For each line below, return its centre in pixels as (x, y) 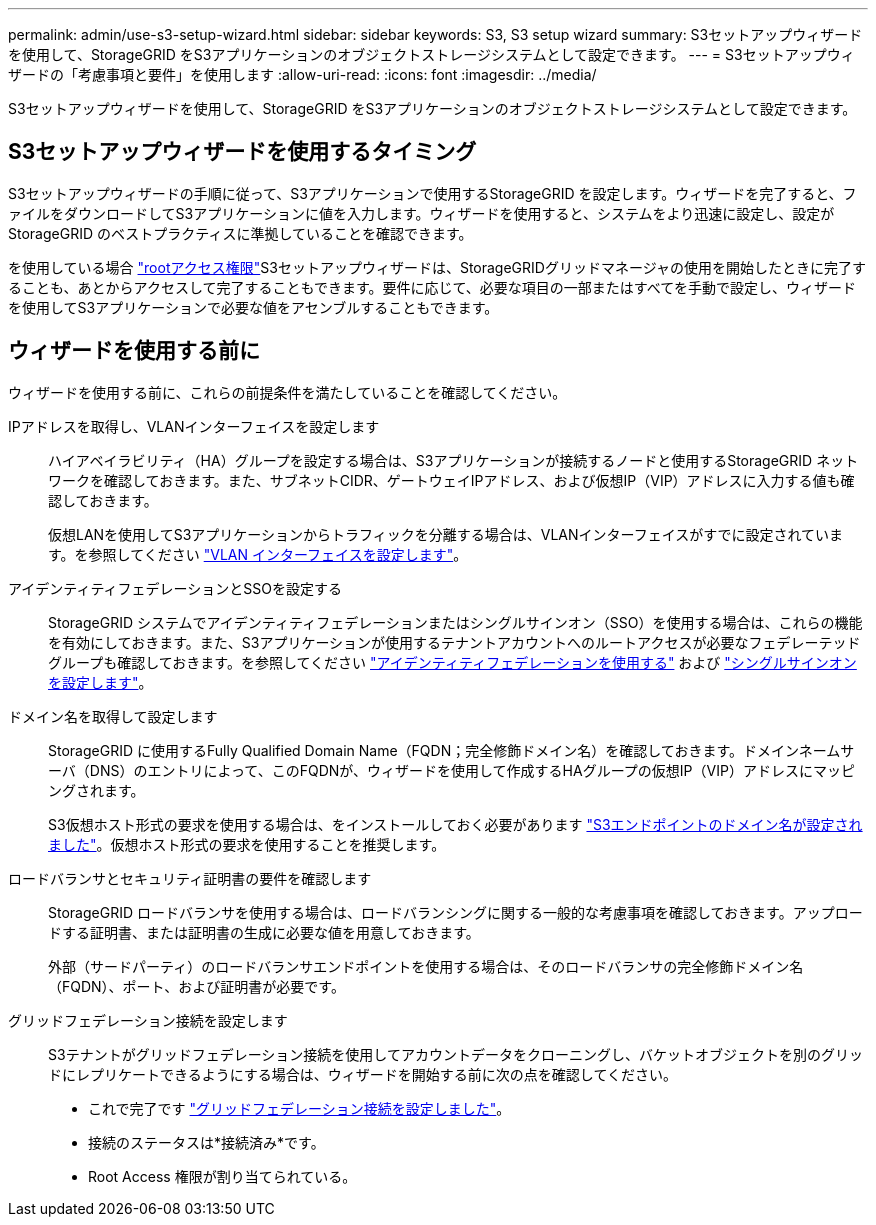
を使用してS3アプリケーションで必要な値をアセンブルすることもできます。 (253, 307)
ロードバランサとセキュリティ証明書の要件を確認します (190, 878)
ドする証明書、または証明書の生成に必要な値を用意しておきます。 (264, 932)
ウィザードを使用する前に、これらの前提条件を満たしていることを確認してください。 (287, 392)
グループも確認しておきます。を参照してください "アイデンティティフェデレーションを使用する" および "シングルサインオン (452, 662)
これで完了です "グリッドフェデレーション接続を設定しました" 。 (299, 1108)
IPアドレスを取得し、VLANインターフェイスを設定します (194, 426)
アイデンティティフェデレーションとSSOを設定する (175, 588)
